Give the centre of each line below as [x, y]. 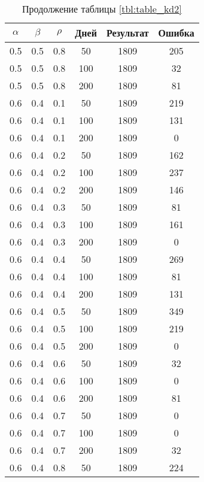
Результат [127, 33]
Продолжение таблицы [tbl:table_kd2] [102, 9]
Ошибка [176, 33]
